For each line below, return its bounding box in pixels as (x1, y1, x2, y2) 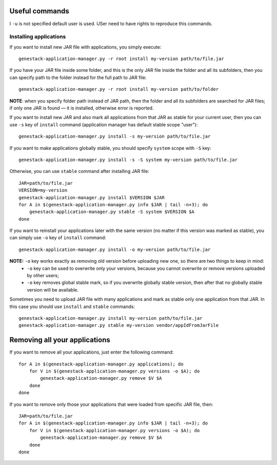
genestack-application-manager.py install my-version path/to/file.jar (18, 315, 203, 321)
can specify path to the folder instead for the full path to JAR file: (9, 74, 147, 81)
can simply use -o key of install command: (9, 235, 106, 241)
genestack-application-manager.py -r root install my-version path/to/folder (18, 86, 219, 92)
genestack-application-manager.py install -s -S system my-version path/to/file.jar (18, 157, 238, 163)
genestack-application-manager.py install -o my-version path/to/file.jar (18, 246, 211, 253)
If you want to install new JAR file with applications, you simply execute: (9, 44, 162, 50)
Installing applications (9, 33, 66, 41)
